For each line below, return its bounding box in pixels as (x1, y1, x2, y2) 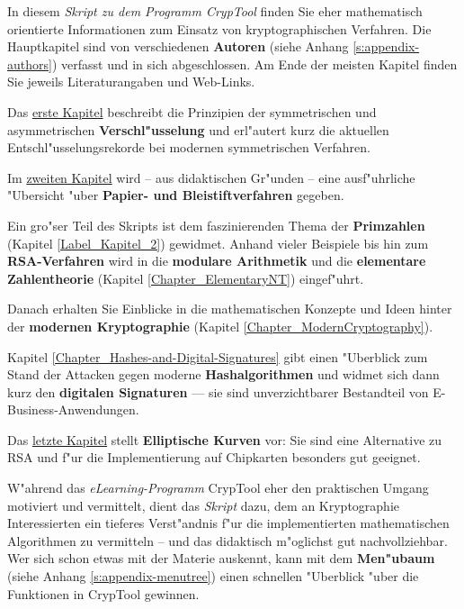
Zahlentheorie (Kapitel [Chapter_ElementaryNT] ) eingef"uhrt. (7, 268, 364, 287)
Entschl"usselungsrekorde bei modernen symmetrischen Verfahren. (7, 138, 370, 157)
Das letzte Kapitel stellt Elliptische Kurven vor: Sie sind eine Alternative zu (7, 430, 442, 449)
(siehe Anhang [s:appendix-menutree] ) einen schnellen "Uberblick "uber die (7, 567, 419, 586)
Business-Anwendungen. (7, 400, 139, 419)
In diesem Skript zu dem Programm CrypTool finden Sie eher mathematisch (7, 2, 423, 20)
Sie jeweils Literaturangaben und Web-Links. (7, 72, 255, 91)
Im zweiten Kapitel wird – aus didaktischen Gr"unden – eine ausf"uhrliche (7, 168, 415, 186)
